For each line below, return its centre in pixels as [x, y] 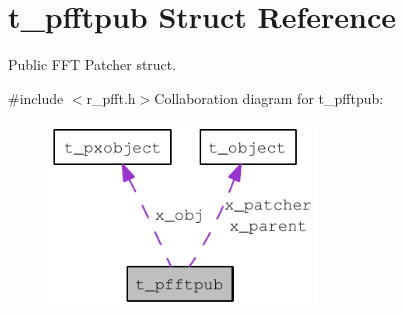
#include [36, 97]
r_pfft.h [111, 97]
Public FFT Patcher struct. [92, 64]
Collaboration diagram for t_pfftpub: [269, 97]
